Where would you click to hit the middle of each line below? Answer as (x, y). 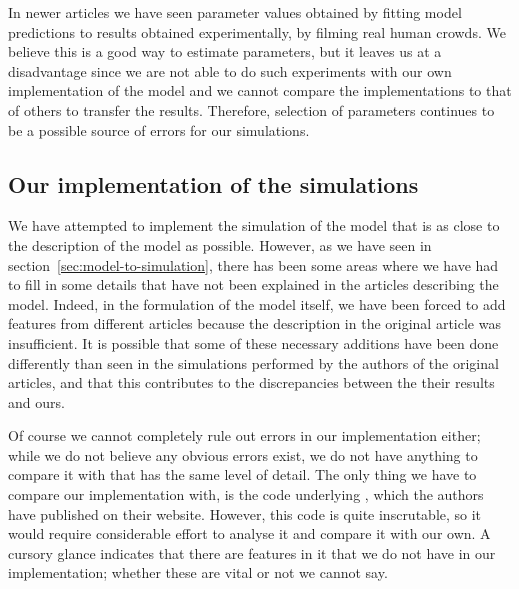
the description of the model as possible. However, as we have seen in (220, 244)
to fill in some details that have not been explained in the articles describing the (253, 284)
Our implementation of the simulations (213, 183)
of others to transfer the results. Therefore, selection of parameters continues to (251, 109)
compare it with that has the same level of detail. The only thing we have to (242, 474)
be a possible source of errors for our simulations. (159, 129)
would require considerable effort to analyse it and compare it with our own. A (249, 533)
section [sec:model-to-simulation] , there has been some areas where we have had (253, 264)
